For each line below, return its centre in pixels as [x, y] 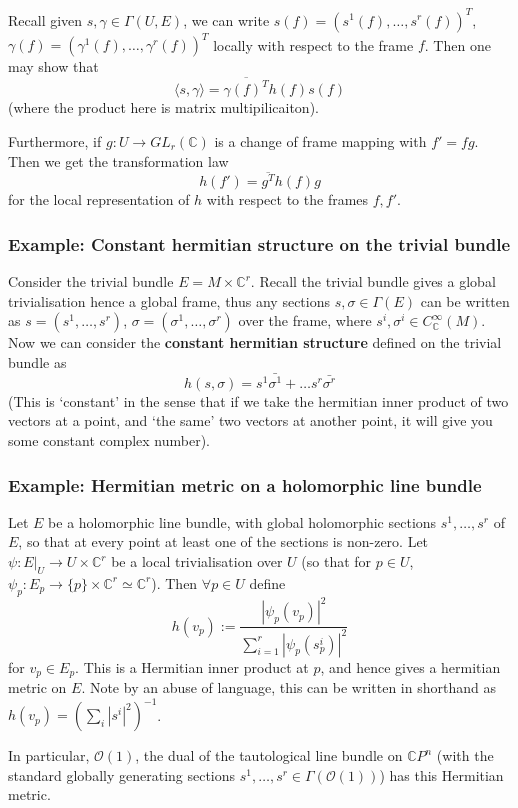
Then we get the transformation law [118, 160]
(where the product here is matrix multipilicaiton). [163, 107]
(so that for [336, 561]
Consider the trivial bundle [91, 281]
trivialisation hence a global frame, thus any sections [169, 300]
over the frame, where [305, 320]
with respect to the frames [287, 199]
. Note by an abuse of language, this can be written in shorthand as [288, 686]
